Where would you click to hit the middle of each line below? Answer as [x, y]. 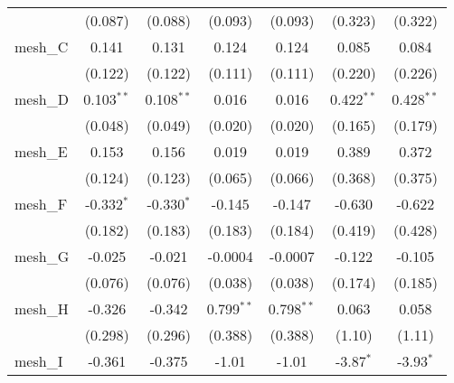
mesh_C [42, 47]
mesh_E [41, 151]
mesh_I [39, 361]
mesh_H [42, 308]
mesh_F [41, 204]
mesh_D [42, 99]
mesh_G [42, 256]
